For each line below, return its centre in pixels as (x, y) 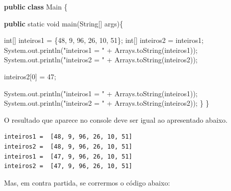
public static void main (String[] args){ (64, 23)
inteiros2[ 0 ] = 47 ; (30, 76)
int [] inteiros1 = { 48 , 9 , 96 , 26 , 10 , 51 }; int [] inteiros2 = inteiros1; (104, 40)
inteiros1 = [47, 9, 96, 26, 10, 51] (68, 156)
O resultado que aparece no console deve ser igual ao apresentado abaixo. (116, 119)
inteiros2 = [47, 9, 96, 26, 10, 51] (68, 166)
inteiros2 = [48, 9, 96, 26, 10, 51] (68, 146)
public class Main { (36, 6)
